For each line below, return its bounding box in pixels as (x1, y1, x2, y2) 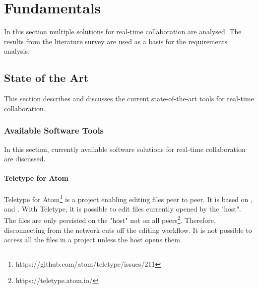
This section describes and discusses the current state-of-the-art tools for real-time (4, 93, 254, 104)
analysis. (4, 46, 30, 56)
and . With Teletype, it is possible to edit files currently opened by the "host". (4, 203, 242, 214)
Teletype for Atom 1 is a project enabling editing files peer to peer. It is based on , (4, 192, 253, 204)
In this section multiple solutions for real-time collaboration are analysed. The (4, 26, 242, 37)
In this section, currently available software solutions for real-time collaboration (4, 144, 246, 154)
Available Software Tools (4, 124, 104, 137)
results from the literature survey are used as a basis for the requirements (4, 36, 228, 46)
